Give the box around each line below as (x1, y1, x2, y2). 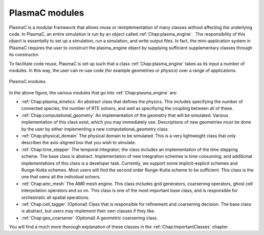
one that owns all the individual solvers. (21, 174, 101, 180)
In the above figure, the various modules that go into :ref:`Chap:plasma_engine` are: (9, 89, 178, 95)
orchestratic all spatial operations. (21, 194, 90, 200)
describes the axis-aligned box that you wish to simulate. (21, 140, 136, 146)
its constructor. (9, 52, 40, 58)
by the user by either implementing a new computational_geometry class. (21, 126, 169, 132)
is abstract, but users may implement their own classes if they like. (21, 208, 155, 214)
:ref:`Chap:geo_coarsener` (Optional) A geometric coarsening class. (21, 215, 158, 221)
